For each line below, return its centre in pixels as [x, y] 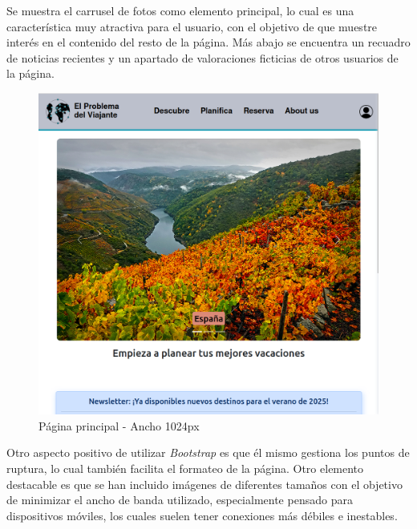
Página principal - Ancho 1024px [119, 425]
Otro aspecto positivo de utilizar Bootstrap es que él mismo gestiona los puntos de [208, 452]
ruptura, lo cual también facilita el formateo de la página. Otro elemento [185, 468]
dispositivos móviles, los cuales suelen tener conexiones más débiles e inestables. [202, 515]
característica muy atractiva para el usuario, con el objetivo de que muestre [192, 26]
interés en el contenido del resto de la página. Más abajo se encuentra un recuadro [208, 42]
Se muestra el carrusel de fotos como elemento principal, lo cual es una [180, 10]
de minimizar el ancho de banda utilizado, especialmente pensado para [180, 500]
